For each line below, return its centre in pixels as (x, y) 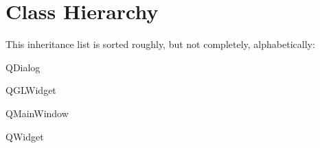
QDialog (23, 67)
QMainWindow (37, 113)
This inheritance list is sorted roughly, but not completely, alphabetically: (160, 44)
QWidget (25, 136)
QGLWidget (31, 90)
